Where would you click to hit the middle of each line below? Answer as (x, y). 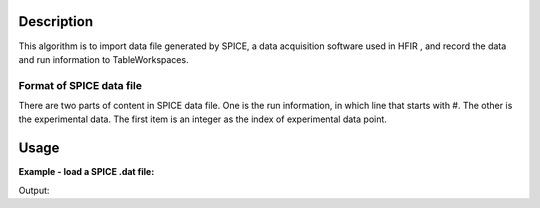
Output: (34, 190)
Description (56, 21)
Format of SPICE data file (80, 85)
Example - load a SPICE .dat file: (86, 172)
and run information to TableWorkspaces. (103, 59)
